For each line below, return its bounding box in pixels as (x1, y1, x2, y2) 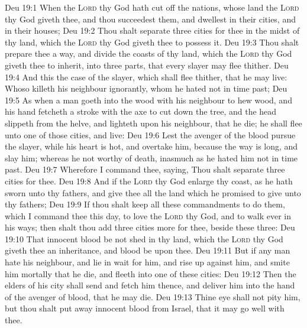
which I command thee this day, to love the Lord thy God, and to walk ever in (5, 209, 292, 222)
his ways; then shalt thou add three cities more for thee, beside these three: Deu (5, 221, 295, 233)
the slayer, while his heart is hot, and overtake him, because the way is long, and (5, 140, 298, 152)
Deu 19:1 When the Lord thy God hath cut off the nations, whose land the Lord (5, 1, 299, 13)
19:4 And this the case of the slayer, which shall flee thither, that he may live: (5, 70, 287, 83)
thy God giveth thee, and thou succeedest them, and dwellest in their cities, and (5, 12, 296, 25)
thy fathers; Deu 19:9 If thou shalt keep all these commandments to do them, (5, 198, 285, 210)
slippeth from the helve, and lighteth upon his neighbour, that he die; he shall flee (5, 116, 302, 129)
